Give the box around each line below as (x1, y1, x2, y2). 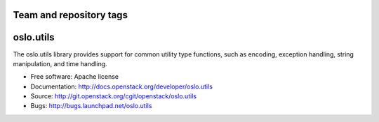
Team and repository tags (13, 9, 128, 21)
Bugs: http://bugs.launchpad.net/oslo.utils (30, 102, 152, 110)
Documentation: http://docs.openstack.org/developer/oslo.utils (30, 82, 213, 91)
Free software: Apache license (30, 73, 119, 81)
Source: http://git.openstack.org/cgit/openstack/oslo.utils (30, 92, 197, 100)
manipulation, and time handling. (13, 59, 108, 68)
